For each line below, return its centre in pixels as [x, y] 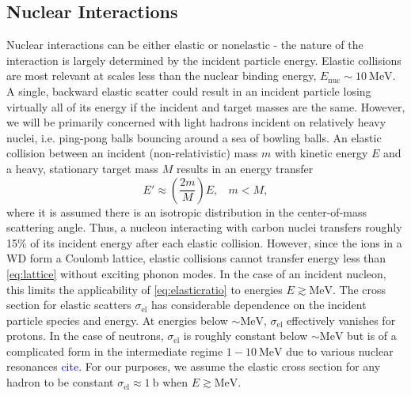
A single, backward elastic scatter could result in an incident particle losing [189, 91]
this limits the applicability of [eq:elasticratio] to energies [145, 289]
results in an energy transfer [245, 168]
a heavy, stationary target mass [83, 168]
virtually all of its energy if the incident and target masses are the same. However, [206, 106]
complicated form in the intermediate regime [115, 351]
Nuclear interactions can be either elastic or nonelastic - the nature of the [185, 45]
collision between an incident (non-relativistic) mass [132, 153]
